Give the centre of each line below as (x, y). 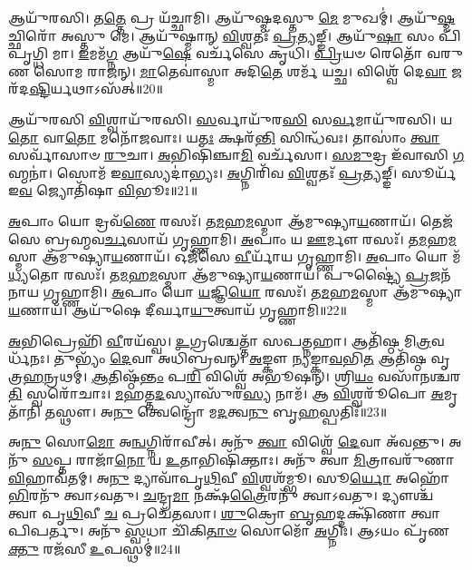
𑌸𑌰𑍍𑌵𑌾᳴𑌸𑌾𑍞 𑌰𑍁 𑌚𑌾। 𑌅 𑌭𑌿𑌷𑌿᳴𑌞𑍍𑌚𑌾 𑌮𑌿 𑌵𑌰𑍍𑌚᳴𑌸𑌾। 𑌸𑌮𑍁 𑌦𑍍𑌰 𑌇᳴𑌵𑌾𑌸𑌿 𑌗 (236, 155)
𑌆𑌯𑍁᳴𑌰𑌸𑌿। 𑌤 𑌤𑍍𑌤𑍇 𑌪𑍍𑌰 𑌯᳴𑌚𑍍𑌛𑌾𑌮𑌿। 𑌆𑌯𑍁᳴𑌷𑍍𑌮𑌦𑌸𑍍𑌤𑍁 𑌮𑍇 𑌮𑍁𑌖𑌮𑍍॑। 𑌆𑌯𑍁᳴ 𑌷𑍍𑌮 (232, 17)
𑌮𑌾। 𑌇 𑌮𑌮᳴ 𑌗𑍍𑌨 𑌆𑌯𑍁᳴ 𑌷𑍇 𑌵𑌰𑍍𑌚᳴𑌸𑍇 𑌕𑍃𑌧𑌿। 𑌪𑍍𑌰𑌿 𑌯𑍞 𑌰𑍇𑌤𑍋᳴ (237, 53)
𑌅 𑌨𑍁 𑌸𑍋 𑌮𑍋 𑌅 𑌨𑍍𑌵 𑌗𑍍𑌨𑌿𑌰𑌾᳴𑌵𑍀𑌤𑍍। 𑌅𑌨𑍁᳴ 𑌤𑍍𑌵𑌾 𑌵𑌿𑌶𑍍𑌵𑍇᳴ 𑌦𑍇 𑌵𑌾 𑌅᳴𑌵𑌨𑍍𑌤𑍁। (226, 442)
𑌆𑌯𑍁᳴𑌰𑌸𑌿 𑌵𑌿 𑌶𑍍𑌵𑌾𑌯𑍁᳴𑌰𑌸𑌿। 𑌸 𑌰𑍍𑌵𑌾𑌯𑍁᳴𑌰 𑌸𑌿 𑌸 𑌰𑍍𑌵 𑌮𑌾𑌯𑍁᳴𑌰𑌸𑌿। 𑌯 (231, 118)
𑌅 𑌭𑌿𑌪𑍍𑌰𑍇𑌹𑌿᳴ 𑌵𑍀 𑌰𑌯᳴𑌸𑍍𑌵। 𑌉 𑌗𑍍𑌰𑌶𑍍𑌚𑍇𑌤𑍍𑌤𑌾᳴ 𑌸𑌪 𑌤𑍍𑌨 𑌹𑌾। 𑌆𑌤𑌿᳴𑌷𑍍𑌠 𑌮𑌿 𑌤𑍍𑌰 (220, 340)
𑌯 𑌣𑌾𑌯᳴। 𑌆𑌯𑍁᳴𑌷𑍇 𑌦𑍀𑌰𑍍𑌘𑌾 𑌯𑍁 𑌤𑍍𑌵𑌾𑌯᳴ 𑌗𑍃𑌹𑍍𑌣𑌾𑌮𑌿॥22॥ (178, 309)
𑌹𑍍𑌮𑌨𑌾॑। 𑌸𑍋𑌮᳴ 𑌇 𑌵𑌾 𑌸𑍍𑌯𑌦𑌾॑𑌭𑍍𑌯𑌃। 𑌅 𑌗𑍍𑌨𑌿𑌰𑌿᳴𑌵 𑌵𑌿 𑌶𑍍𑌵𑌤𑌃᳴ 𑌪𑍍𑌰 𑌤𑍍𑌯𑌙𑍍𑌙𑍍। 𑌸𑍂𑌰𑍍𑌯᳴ (232, 172)
